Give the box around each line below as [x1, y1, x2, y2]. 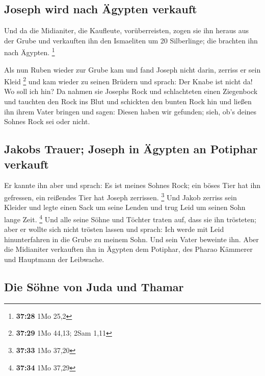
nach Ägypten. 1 [4, 45, 55, 58]
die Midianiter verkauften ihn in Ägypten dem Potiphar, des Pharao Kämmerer [4, 244, 253, 254]
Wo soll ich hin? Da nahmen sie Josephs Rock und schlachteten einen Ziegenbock [4, 86, 258, 97]
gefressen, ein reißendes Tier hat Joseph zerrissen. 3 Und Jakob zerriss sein [4, 191, 237, 202]
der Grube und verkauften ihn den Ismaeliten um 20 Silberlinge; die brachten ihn [4, 35, 258, 45]
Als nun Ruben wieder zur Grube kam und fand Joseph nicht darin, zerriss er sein [4, 64, 261, 75]
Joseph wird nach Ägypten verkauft [4, 1, 197, 17]
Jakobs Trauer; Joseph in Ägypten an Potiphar [4, 141, 258, 157]
